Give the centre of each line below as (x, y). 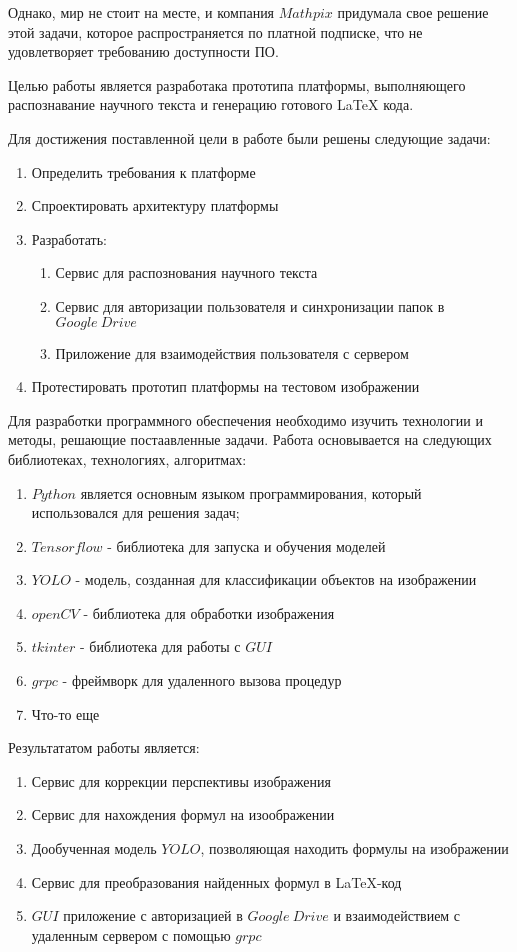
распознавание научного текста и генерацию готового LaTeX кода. (211, 104)
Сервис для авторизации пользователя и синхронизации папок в (250, 305)
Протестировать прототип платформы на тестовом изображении (225, 386)
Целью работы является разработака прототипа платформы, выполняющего (237, 84)
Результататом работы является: (104, 747)
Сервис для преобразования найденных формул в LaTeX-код (216, 881)
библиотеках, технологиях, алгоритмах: (127, 458)
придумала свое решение (413, 12)
